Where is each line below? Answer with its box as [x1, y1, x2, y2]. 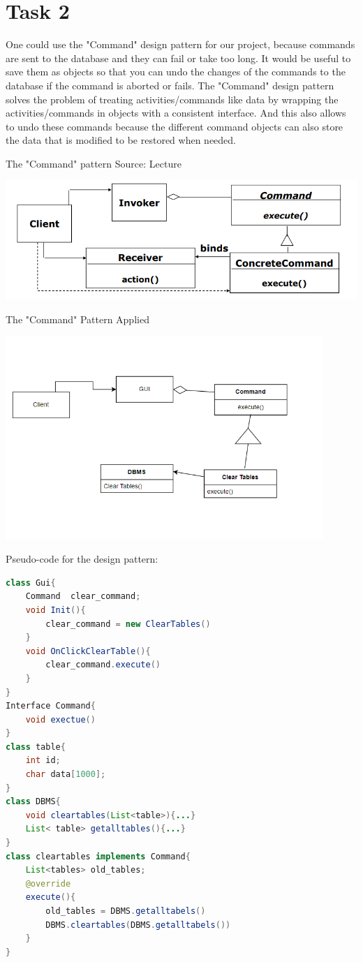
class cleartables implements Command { [6, 851, 191, 861]
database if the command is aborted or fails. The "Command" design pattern [6, 77, 334, 92]
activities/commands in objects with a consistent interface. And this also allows [6, 105, 346, 120]
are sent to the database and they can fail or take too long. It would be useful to [6, 50, 351, 65]
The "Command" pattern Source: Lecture [6, 156, 181, 170]
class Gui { [6, 577, 56, 588]
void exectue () [25, 714, 96, 725]
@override [25, 878, 71, 889]
